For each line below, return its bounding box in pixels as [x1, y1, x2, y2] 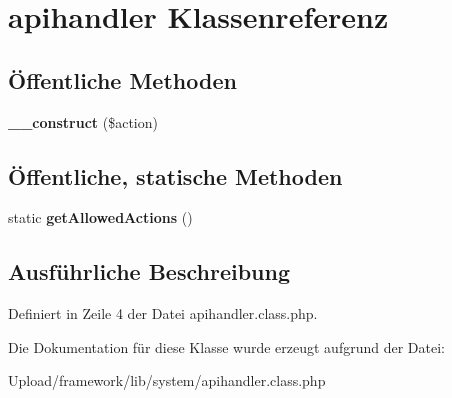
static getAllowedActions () [8, 207, 193, 228]
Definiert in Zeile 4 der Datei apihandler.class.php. [8, 303, 318, 324]
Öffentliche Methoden [8, 64, 237, 95]
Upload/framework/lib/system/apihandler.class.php [8, 370, 326, 391]
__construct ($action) [8, 111, 158, 132]
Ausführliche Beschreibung [8, 256, 290, 287]
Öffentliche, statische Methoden [8, 160, 343, 191]
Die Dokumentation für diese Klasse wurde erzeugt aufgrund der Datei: [8, 336, 445, 357]
